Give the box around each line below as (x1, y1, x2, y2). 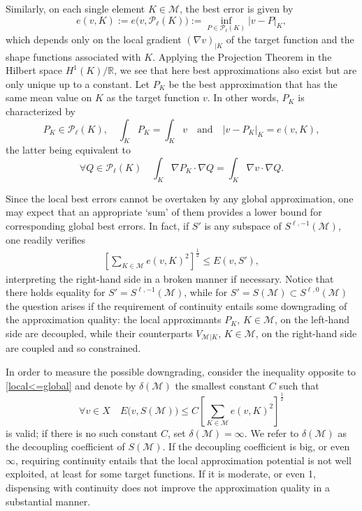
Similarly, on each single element (6, 1, 145, 15)
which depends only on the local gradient (6, 31, 182, 46)
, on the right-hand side (255, 325, 357, 340)
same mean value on (6, 90, 92, 105)
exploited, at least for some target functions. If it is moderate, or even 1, (6, 466, 316, 481)
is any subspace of (204, 219, 282, 233)
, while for (184, 285, 228, 299)
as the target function (106, 90, 200, 105)
